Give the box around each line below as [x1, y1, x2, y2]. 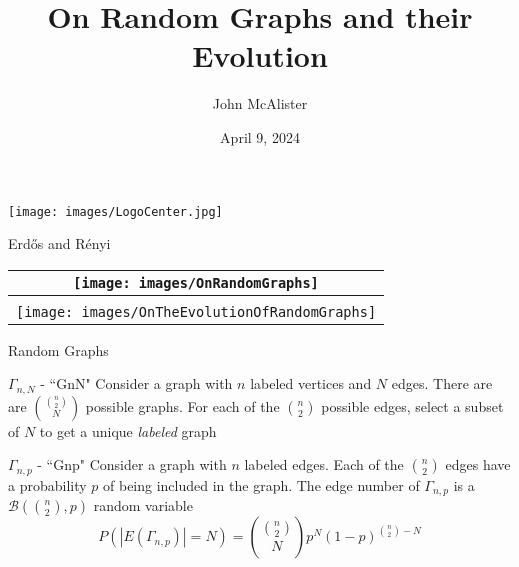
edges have [445, 454, 511, 475]
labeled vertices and [250, 373, 372, 394]
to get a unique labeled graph [39, 420, 217, 441]
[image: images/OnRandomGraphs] [73, 274, 319, 291]
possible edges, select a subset [321, 395, 504, 416]
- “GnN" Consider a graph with [40, 373, 233, 394]
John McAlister [212, 93, 308, 114]
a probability [8, 474, 87, 495]
